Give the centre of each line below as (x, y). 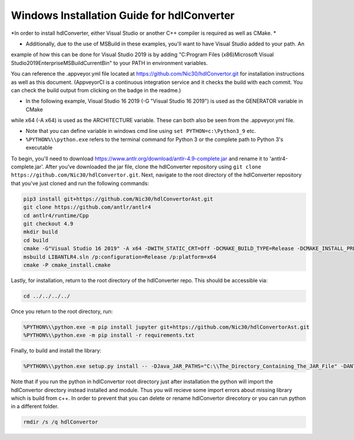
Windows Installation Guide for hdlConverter (123, 15)
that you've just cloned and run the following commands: (80, 183)
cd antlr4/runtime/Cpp (56, 215)
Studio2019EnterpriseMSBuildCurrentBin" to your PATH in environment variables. (109, 63)
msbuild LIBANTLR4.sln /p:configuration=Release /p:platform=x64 (120, 257)
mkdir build (41, 232)
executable (39, 148)
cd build (36, 240)
